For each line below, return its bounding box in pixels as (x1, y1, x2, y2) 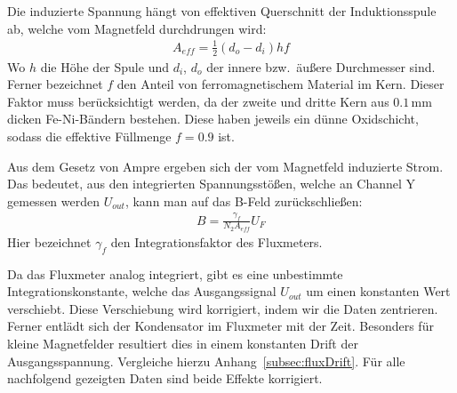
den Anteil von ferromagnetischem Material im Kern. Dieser (116, 75, 445, 93)
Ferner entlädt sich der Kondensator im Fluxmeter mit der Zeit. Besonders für (7, 317, 434, 335)
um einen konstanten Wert (306, 282, 451, 301)
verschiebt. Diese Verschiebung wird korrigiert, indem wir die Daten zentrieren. (7, 299, 438, 317)
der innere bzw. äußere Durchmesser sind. (206, 57, 436, 76)
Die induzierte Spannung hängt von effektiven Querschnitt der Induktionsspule (7, 2, 437, 20)
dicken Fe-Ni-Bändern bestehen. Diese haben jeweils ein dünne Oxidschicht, (7, 109, 419, 128)
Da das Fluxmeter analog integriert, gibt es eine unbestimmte (7, 264, 343, 283)
